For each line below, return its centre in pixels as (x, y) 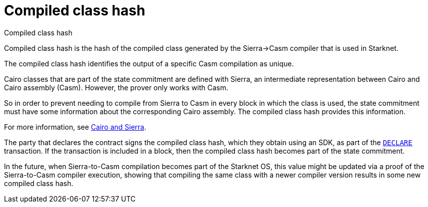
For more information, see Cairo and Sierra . (75, 127)
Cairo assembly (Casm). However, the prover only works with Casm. (116, 87)
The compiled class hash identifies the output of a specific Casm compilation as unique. (149, 63)
